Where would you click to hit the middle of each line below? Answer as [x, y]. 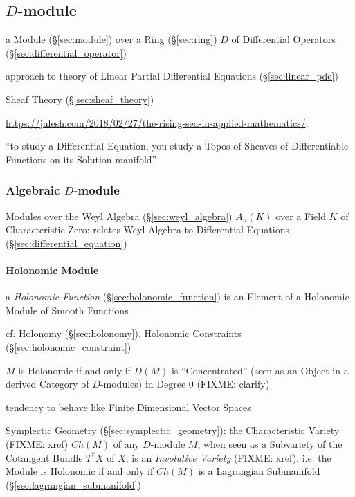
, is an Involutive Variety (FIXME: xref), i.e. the [228, 457]
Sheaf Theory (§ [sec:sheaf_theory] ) [80, 99]
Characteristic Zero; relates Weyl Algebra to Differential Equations [147, 229]
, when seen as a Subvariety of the [270, 443]
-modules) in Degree [143, 384]
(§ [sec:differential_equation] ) [66, 243]
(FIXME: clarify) [233, 384]
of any [126, 443]
